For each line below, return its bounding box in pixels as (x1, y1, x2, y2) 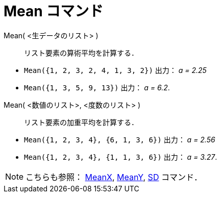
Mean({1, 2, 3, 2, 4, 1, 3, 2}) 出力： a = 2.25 (24, 65, 207, 75)
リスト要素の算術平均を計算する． (24, 48, 138, 57)
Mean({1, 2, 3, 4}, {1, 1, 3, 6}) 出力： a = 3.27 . (24, 152, 217, 161)
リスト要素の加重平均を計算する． (24, 117, 138, 127)
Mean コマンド (4, 3, 104, 20)
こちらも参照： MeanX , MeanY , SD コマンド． (26, 171, 202, 182)
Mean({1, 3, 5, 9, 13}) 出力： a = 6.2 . (24, 83, 170, 92)
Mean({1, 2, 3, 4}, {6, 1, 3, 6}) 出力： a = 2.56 (24, 135, 215, 144)
